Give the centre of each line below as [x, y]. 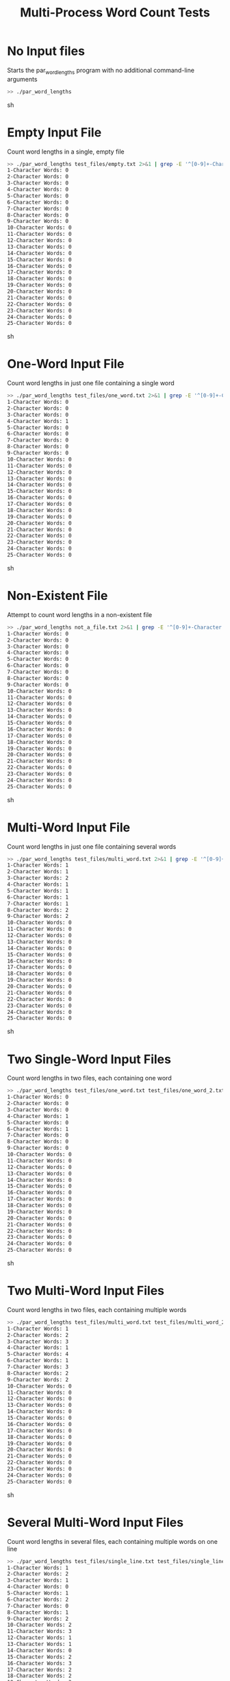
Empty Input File [54, 132]
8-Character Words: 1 [38, 1612]
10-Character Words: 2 [39, 1625]
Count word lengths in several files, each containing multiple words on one [112, 1541]
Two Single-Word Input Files [89, 1059]
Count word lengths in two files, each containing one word [90, 1078]
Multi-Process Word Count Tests [115, 13]
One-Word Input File [66, 364]
